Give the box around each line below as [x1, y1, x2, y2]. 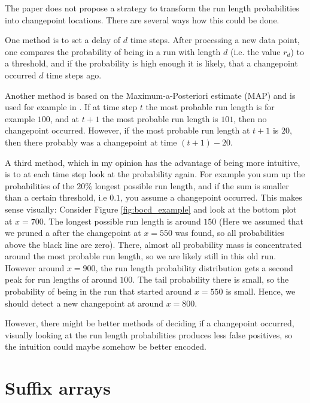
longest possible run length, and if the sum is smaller [95, 179, 289, 192]
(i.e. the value [230, 45, 281, 57]
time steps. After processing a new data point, [130, 34, 300, 46]
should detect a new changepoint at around [5, 296, 163, 309]
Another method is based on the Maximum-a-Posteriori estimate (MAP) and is [5, 89, 296, 101]
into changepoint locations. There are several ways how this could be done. [5, 13, 279, 26]
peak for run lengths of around [5, 273, 117, 286]
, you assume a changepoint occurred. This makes [120, 191, 302, 204]
